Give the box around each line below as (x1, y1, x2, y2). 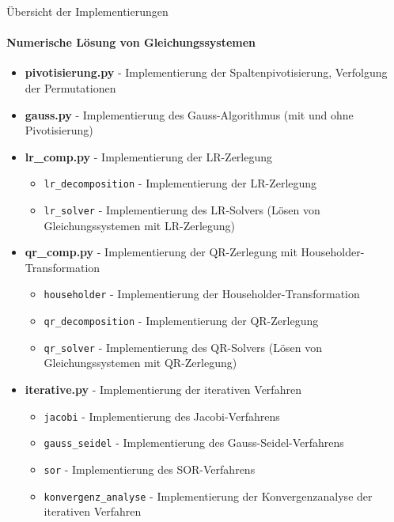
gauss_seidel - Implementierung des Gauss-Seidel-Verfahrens (44, 434, 344, 451)
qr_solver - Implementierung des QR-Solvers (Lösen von (44, 339, 322, 355)
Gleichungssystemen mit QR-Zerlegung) (44, 354, 237, 371)
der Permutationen (25, 79, 116, 96)
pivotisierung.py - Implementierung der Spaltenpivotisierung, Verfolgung (25, 64, 388, 81)
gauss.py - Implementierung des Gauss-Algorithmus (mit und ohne (25, 106, 354, 123)
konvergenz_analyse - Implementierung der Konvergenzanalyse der (44, 487, 373, 504)
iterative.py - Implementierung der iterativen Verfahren (25, 381, 301, 398)
